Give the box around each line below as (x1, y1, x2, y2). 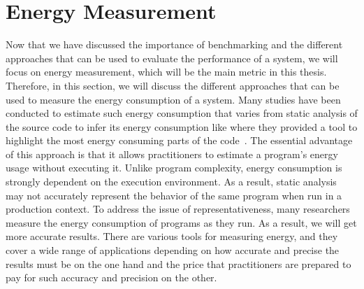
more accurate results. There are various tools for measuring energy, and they (6, 229, 338, 244)
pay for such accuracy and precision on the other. (6, 270, 217, 285)
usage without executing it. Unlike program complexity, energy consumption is (6, 160, 342, 175)
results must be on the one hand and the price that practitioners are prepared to (6, 256, 351, 271)
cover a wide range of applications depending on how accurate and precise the (6, 243, 340, 258)
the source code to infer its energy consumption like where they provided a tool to (6, 119, 358, 134)
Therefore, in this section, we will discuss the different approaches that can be (6, 78, 340, 92)
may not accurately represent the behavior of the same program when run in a (6, 188, 342, 202)
